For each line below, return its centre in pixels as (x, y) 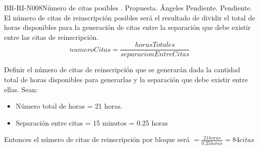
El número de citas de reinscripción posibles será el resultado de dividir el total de (130, 17)
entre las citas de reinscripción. (51, 37)
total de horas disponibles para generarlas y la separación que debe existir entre (126, 79)
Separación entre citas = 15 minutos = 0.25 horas (92, 122)
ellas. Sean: (21, 89)
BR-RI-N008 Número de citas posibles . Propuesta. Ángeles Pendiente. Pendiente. (128, 7)
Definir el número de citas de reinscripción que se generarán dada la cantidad (122, 70)
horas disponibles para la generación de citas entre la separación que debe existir (128, 27)
